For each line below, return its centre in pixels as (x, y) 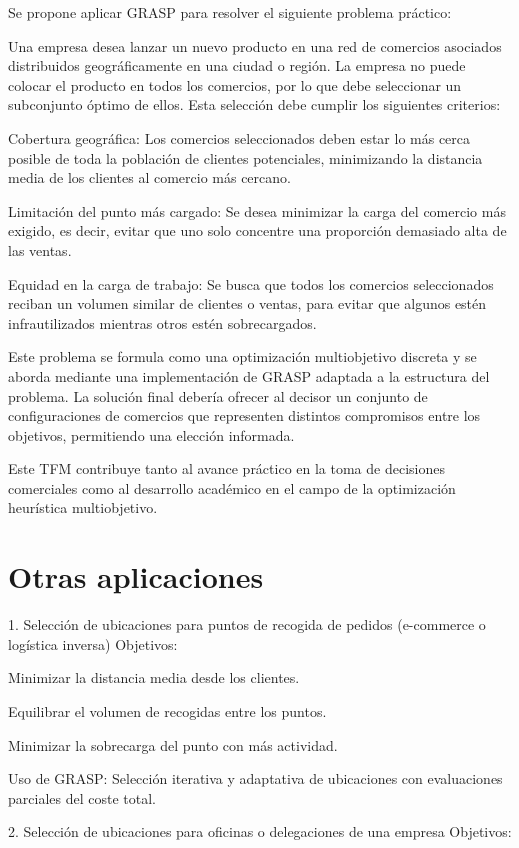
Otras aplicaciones (136, 576)
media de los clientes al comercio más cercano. (149, 177)
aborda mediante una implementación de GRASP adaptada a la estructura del (249, 375)
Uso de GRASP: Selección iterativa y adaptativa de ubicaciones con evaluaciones (255, 778)
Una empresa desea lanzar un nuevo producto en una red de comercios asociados (255, 45)
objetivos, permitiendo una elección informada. (151, 434)
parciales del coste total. (82, 797)
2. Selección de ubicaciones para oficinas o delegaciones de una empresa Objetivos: (260, 831)
